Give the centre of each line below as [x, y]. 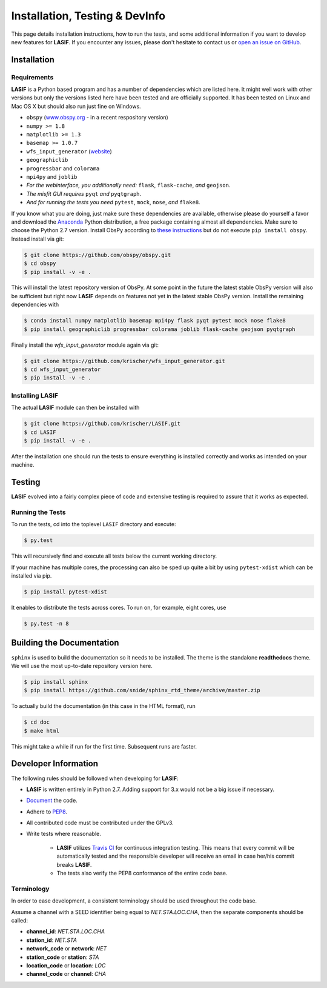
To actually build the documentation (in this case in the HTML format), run [104, 706]
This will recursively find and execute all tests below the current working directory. [114, 556]
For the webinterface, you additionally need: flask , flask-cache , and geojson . [128, 185]
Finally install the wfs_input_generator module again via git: [85, 345]
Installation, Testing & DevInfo [88, 16]
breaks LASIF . [74, 864]
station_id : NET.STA [51, 940]
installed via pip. [31, 576]
